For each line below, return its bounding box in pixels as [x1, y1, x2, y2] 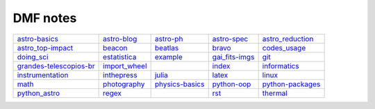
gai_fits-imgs [212, 52, 255, 61]
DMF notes [12, 10, 77, 26]
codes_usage [262, 43, 306, 52]
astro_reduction [262, 34, 314, 43]
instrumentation [17, 70, 69, 79]
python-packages [262, 79, 321, 89]
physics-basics [154, 79, 205, 89]
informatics [262, 61, 299, 70]
